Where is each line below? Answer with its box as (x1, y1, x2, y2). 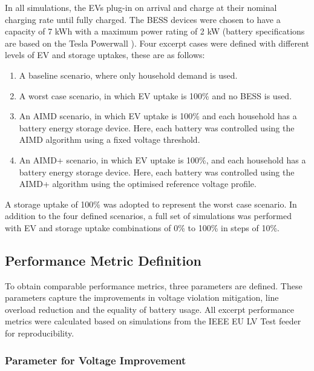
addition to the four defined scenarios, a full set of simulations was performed (5, 209, 292, 222)
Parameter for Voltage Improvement (5, 352, 186, 367)
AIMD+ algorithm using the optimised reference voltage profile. (19, 177, 257, 190)
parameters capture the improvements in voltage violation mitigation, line (5, 291, 279, 304)
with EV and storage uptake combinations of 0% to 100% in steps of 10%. (5, 221, 280, 234)
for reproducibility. (5, 327, 74, 340)
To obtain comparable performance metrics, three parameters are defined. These (5, 279, 303, 292)
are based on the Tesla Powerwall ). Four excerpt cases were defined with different (5, 36, 309, 49)
